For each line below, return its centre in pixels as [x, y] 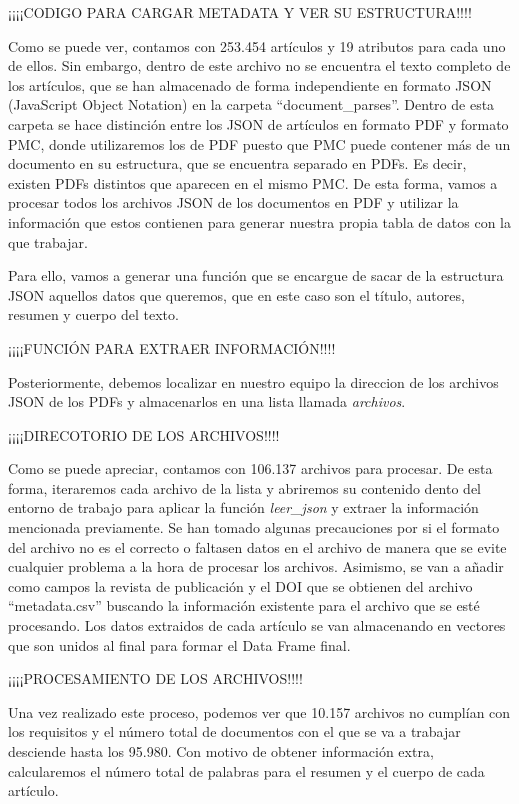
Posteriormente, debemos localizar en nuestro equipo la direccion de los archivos [253, 381]
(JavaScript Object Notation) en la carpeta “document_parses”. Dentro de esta [251, 104]
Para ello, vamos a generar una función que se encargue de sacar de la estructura [256, 275]
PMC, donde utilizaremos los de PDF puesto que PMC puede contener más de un [259, 143]
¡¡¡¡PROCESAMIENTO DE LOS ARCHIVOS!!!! [155, 678]
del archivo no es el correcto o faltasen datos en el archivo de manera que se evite [257, 546]
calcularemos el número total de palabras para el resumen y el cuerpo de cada [246, 770]
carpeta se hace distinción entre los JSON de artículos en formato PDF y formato [258, 123]
